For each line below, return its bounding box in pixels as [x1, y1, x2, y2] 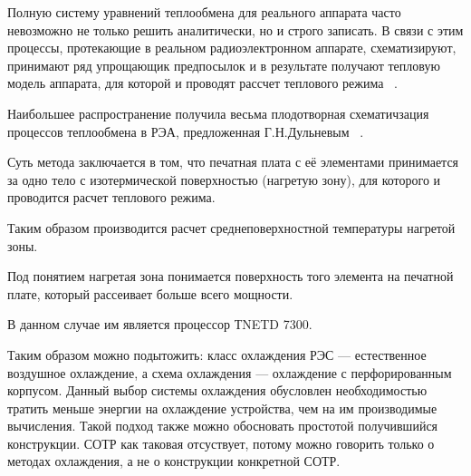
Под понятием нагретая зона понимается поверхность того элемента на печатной [7, 267, 454, 286]
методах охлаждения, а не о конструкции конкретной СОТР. [7, 452, 341, 471]
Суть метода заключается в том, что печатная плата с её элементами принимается [7, 152, 459, 171]
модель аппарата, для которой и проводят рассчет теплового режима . [7, 73, 398, 92]
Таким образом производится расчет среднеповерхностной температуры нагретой [7, 218, 456, 237]
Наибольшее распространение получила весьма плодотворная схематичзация [7, 103, 429, 122]
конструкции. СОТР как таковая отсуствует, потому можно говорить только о [7, 433, 435, 452]
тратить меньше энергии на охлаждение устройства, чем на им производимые [7, 398, 437, 417]
